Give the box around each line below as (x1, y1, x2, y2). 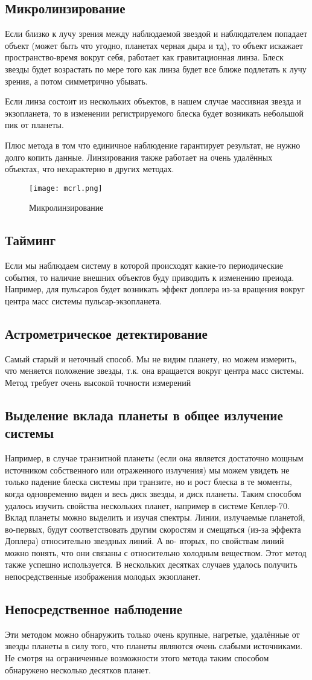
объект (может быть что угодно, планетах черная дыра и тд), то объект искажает (5, 39, 303, 51)
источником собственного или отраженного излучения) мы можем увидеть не (5, 463, 290, 476)
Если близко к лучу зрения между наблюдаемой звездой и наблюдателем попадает (5, 27, 307, 40)
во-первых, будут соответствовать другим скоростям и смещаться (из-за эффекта (5, 522, 301, 535)
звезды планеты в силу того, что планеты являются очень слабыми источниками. (5, 640, 303, 652)
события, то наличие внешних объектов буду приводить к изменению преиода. (5, 271, 294, 283)
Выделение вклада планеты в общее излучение (5, 405, 283, 424)
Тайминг (5, 231, 56, 249)
